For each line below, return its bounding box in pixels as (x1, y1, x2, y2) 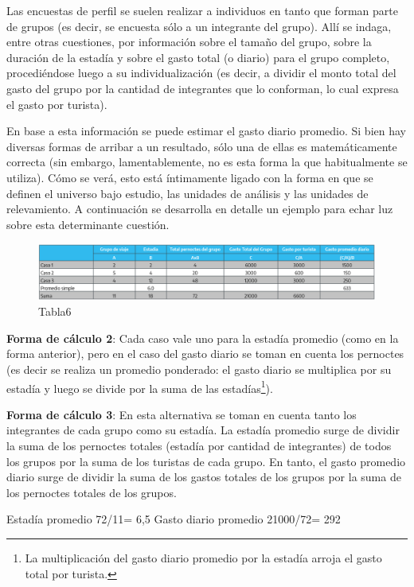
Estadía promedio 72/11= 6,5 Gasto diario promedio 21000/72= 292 (6, 511, 341, 527)
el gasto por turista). (6, 95, 107, 112)
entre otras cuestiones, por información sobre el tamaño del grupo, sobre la (6, 33, 372, 50)
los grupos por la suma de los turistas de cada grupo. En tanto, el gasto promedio (6, 453, 406, 469)
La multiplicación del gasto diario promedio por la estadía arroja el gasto (25, 549, 382, 566)
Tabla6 (38, 303, 72, 320)
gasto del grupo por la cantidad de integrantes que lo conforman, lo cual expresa (6, 80, 399, 96)
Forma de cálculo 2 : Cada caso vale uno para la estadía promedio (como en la (6, 329, 399, 346)
